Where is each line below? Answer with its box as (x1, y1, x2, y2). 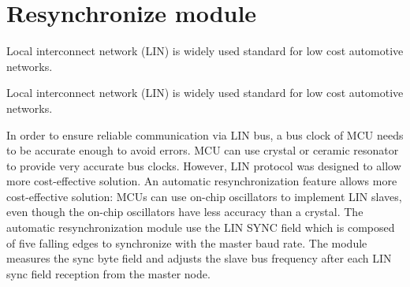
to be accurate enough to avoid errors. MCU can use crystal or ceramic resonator (6, 142, 399, 158)
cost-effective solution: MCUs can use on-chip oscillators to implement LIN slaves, (6, 188, 402, 204)
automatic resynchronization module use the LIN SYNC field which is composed (6, 219, 395, 236)
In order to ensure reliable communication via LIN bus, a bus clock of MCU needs (6, 126, 404, 143)
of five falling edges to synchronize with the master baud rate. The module (6, 234, 367, 251)
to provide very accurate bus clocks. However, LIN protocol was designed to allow (6, 157, 401, 173)
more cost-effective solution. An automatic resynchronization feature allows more (6, 173, 397, 189)
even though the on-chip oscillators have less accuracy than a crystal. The (6, 203, 363, 220)
